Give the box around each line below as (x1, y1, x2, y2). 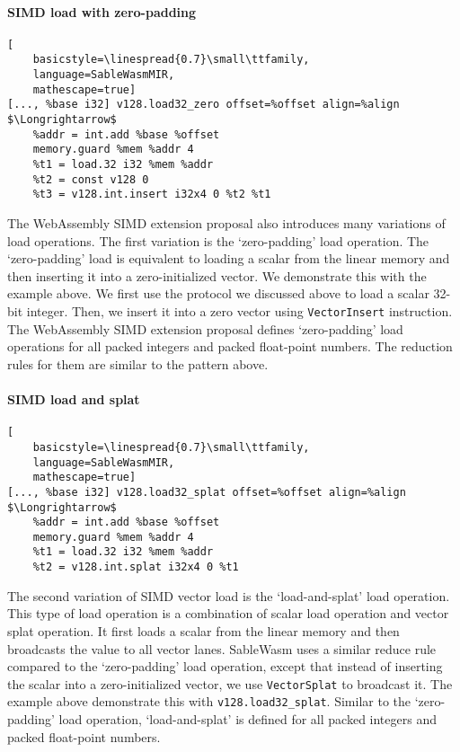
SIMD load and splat (7, 390, 140, 409)
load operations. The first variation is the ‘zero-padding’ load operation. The (7, 231, 429, 250)
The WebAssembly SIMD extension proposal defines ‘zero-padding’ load (7, 319, 403, 338)
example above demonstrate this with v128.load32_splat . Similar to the (7, 692, 411, 711)
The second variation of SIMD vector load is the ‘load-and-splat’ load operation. (7, 586, 450, 605)
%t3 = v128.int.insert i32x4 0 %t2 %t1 (32, 188, 271, 201)
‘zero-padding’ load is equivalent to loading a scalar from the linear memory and (7, 249, 450, 268)
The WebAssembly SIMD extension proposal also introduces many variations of (7, 214, 446, 233)
